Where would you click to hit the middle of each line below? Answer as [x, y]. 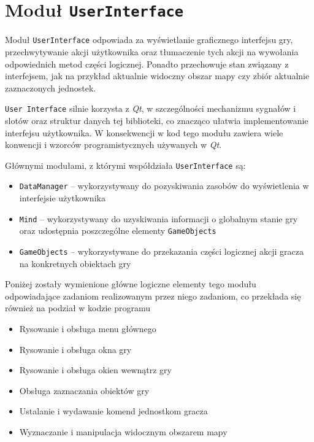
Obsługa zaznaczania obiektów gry [84, 390]
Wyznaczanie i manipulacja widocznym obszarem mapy [123, 431]
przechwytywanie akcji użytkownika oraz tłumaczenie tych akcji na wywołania [152, 51]
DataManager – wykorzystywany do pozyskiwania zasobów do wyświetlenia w [164, 186]
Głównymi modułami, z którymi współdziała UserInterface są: [125, 165]
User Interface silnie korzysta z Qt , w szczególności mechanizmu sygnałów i [151, 108]
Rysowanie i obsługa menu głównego [88, 328]
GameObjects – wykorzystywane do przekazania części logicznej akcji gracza [161, 251]
